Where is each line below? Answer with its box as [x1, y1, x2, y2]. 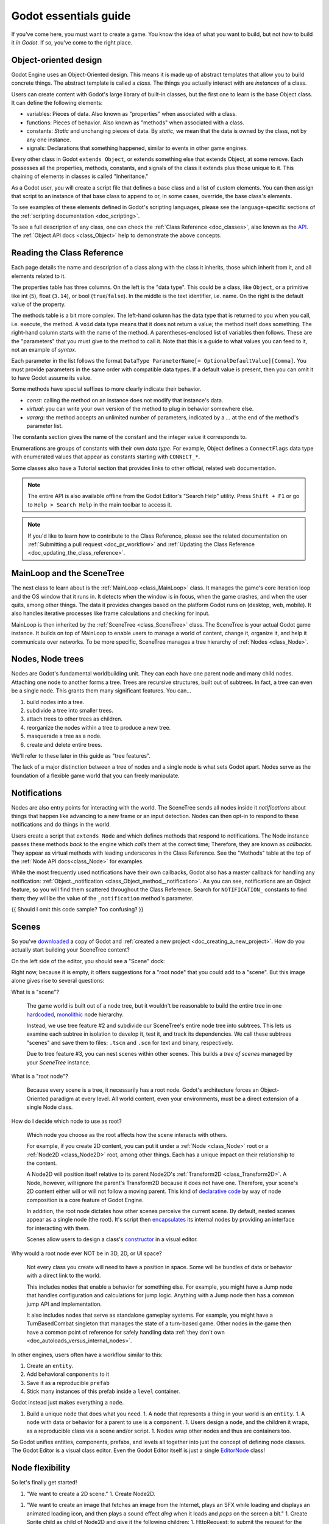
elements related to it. [11, 272, 66, 280]
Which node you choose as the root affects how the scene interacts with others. [26, 1131, 228, 1138]
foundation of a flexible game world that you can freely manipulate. [11, 772, 180, 779]
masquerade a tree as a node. [26, 732, 102, 740]
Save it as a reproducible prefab [26, 1379, 110, 1386]
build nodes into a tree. [26, 698, 85, 705]
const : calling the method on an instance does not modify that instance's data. [26, 396, 224, 404]
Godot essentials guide [11, 9, 131, 23]
